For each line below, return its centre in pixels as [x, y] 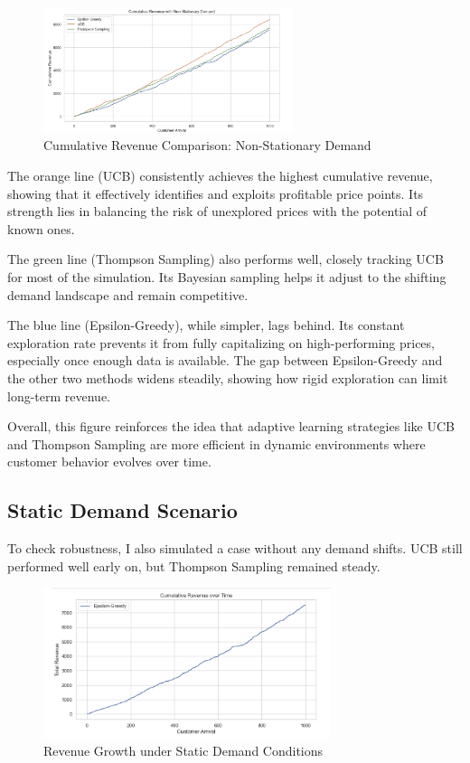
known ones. [41, 228]
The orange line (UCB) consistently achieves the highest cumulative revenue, [220, 176]
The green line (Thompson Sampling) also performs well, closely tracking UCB [226, 259]
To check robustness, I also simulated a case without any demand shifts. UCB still [235, 548]
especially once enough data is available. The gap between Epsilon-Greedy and [225, 360]
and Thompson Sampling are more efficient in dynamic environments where [216, 443]
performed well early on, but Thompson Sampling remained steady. [194, 565]
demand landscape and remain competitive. [128, 294]
